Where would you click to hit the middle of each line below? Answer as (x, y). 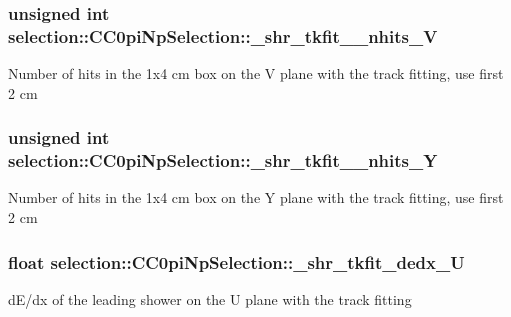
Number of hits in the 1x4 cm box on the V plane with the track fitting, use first (256, 73)
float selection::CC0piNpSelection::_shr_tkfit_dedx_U (236, 261)
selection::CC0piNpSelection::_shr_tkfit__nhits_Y (223, 160)
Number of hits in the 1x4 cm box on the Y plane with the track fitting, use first (256, 197)
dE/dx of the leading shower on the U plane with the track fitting (210, 298)
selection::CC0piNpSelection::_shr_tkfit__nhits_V (223, 35)
